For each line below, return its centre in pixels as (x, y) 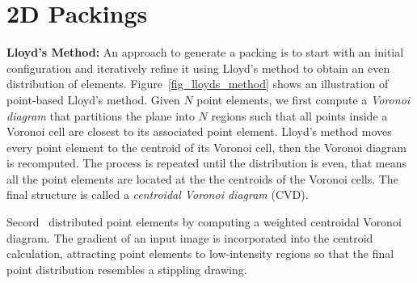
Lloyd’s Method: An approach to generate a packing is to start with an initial (205, 52)
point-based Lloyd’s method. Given (93, 99)
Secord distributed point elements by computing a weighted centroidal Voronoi (204, 222)
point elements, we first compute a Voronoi (303, 99)
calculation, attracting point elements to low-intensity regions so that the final (200, 253)
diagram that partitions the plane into (101, 115)
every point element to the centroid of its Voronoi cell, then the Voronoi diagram (206, 147)
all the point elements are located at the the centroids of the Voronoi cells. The (202, 178)
